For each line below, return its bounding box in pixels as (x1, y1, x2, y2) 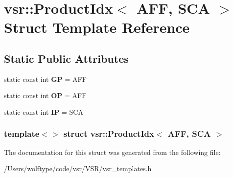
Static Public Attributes (4, 51, 129, 66)
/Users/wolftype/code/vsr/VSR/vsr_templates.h (4, 163, 152, 174)
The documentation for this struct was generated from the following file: (4, 147, 221, 157)
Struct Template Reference (4, 17, 190, 37)
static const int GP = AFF (4, 74, 87, 84)
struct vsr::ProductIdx (63, 127, 154, 140)
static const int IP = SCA (4, 106, 83, 117)
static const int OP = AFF (4, 90, 87, 101)
